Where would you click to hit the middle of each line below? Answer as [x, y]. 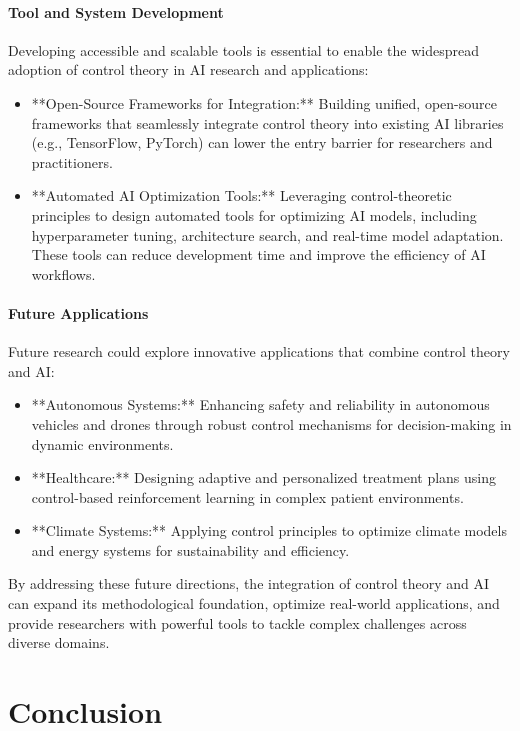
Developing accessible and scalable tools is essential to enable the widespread [243, 49]
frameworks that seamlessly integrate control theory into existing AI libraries [267, 122]
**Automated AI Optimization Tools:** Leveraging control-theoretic [241, 195]
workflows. [63, 273]
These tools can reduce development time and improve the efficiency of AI [258, 254]
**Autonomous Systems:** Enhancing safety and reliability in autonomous [260, 404]
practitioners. [72, 161]
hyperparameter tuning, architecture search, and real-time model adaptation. [267, 234]
